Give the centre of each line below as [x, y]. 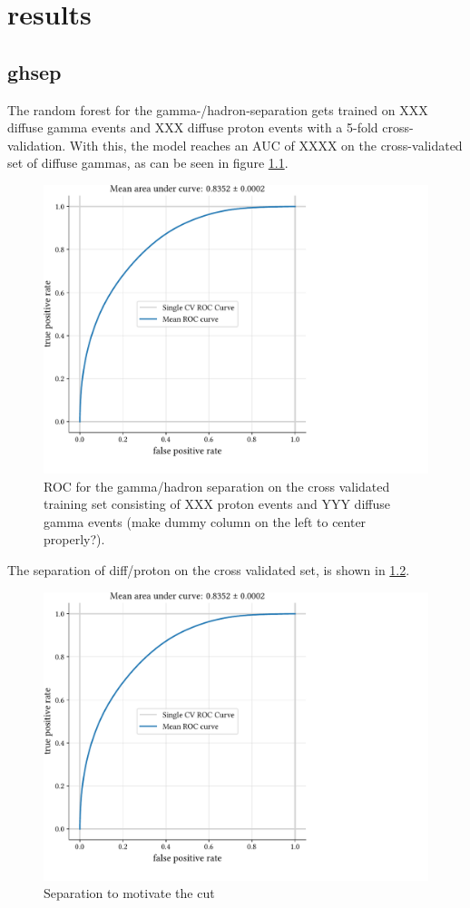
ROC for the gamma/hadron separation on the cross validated [217, 486]
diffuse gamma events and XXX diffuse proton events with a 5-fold [193, 127]
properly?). [74, 539]
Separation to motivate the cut [129, 893]
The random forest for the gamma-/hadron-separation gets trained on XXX [218, 109]
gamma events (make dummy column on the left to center [205, 521]
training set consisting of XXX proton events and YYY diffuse [217, 504]
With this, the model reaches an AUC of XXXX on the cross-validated [266, 145]
